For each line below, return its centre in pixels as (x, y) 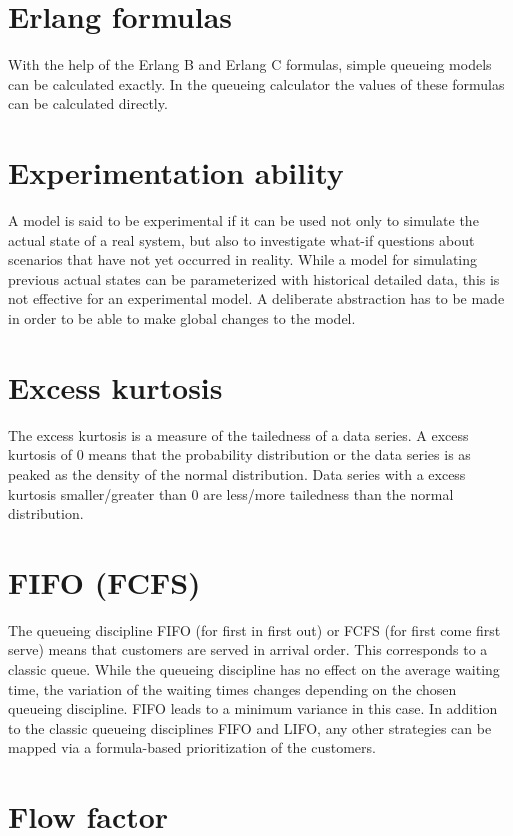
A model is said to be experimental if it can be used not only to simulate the (243, 220)
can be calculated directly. (88, 103)
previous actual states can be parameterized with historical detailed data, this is (254, 278)
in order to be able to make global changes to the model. (182, 318)
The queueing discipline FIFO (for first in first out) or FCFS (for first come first (254, 629)
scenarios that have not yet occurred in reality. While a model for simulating (243, 259)
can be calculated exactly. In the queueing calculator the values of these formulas (256, 83)
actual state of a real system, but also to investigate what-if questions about (241, 239)
